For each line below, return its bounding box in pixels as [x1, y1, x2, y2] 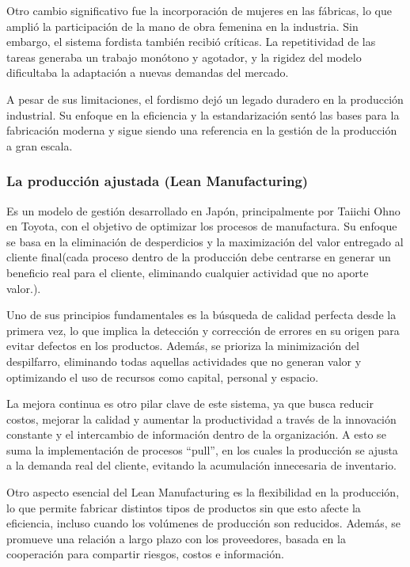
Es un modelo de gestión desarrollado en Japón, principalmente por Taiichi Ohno [6, 202, 401, 219]
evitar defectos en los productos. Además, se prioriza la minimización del [6, 337, 359, 354]
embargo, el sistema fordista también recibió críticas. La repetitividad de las [6, 33, 376, 50]
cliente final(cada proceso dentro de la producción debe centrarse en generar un [6, 249, 391, 265]
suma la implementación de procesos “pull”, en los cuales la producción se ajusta [6, 441, 398, 458]
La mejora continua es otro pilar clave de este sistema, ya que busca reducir [6, 395, 374, 412]
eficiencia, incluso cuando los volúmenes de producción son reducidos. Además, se [6, 515, 401, 531]
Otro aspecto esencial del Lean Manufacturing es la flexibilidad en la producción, [6, 484, 400, 500]
